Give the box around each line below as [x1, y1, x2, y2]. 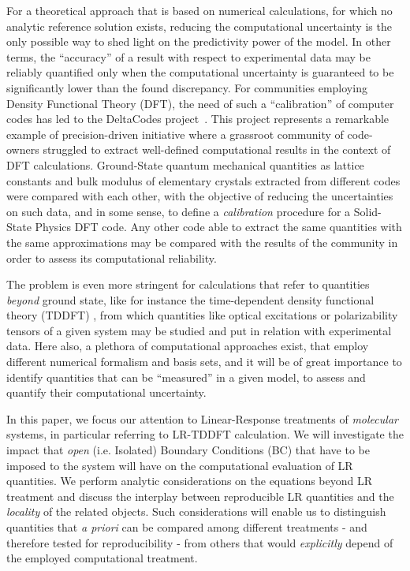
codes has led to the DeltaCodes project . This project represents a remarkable [6, 110, 389, 127]
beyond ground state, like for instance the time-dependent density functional [6, 291, 375, 308]
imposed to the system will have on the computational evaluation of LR [6, 457, 353, 473]
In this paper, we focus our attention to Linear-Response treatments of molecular [6, 410, 398, 427]
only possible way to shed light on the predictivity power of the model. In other [6, 33, 391, 50]
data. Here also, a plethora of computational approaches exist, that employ [6, 338, 369, 354]
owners [6, 141, 39, 158]
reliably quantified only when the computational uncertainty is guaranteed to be [6, 64, 394, 80]
